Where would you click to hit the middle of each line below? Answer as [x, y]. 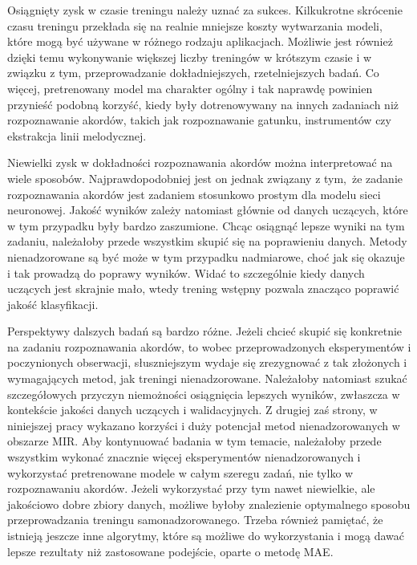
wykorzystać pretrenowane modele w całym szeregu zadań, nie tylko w [180, 472]
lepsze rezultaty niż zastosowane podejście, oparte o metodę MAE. [170, 551]
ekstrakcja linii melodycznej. [77, 135]
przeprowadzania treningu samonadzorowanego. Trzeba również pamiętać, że [195, 520]
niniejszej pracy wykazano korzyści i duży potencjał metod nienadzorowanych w [204, 425]
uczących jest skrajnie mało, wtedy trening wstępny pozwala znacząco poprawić [203, 289]
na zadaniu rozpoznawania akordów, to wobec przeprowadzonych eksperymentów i [209, 346]
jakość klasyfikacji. [53, 304]
